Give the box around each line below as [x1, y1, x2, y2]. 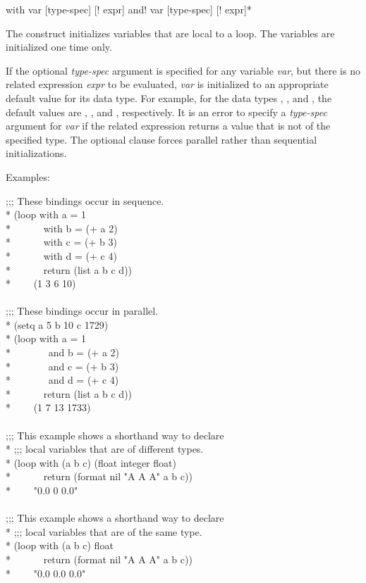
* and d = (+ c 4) [6, 372, 119, 387]
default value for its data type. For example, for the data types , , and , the [6, 90, 332, 105]
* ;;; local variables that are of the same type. [6, 524, 202, 539]
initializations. [6, 146, 67, 161]
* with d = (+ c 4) [6, 248, 117, 263]
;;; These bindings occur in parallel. [6, 303, 159, 318]
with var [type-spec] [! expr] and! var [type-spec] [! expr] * [6, 2, 252, 16]
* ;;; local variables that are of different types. [6, 441, 204, 456]
